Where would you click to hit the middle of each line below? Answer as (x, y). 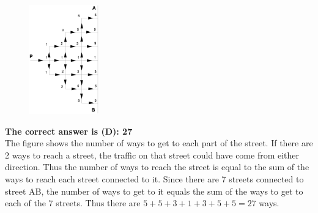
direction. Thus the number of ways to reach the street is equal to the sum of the (157, 167)
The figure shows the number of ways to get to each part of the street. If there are (159, 143)
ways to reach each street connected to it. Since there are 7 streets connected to (154, 179)
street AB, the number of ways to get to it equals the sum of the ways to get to (154, 191)
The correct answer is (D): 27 (69, 131)
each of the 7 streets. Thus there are (73, 203)
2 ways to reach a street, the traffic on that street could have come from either (152, 155)
